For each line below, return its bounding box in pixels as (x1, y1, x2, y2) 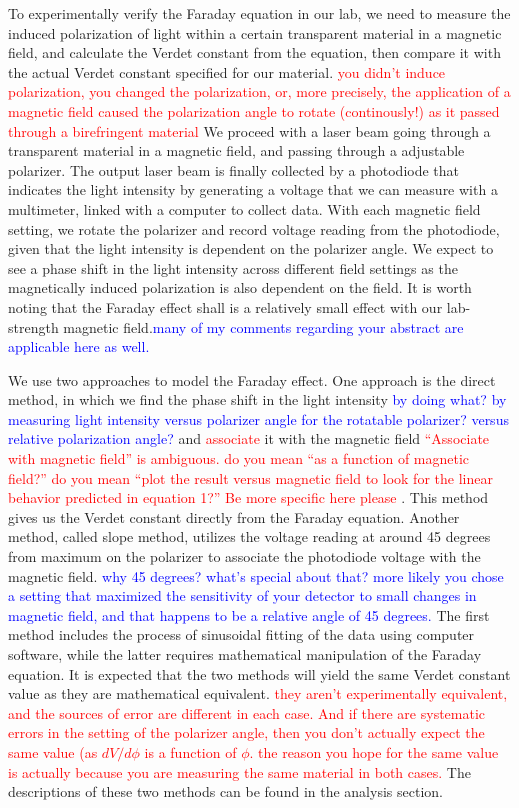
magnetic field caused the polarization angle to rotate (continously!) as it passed (8, 100, 500, 121)
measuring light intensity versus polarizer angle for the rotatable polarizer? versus (8, 408, 509, 429)
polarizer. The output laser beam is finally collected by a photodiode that (8, 159, 460, 180)
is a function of (144, 741, 237, 762)
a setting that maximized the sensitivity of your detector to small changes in (8, 585, 477, 606)
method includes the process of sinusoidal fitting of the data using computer (8, 624, 475, 645)
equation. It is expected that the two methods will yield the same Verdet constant (8, 663, 511, 684)
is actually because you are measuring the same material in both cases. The (8, 761, 471, 782)
